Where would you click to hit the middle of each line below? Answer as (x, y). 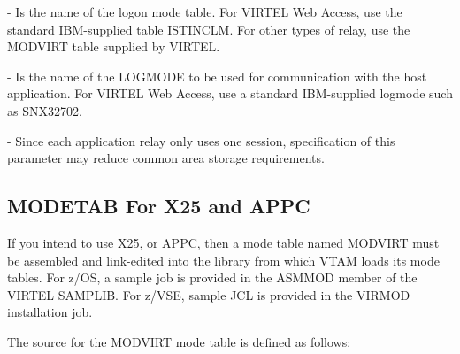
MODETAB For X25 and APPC (159, 206)
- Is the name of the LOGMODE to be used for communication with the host (217, 76)
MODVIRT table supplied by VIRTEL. (114, 46)
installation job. (50, 312)
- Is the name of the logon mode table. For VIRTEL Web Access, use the (205, 12)
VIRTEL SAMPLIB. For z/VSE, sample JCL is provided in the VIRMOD (209, 294)
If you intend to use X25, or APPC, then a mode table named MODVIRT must (223, 242)
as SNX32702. (45, 110)
